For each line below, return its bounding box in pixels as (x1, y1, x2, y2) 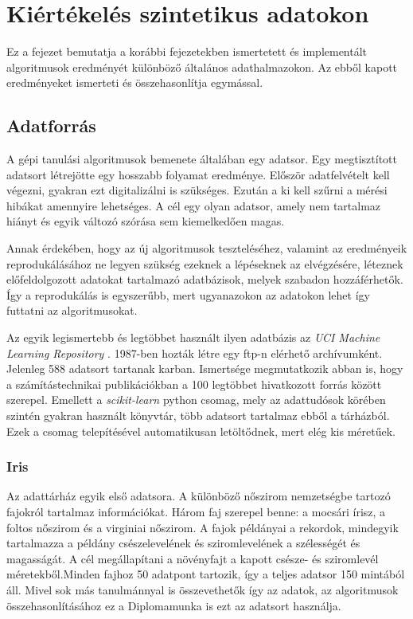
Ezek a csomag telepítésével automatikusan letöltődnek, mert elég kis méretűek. (6, 422, 395, 439)
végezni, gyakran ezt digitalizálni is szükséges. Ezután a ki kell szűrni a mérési (6, 182, 388, 198)
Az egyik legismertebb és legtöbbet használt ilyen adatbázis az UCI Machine (6, 329, 380, 346)
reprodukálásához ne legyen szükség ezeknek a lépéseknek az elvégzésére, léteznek (6, 255, 403, 272)
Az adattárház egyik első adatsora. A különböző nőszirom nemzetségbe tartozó (6, 488, 391, 504)
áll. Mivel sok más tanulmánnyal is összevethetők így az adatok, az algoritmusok (6, 581, 399, 597)
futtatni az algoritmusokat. (6, 302, 138, 319)
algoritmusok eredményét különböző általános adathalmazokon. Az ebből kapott (6, 58, 398, 75)
